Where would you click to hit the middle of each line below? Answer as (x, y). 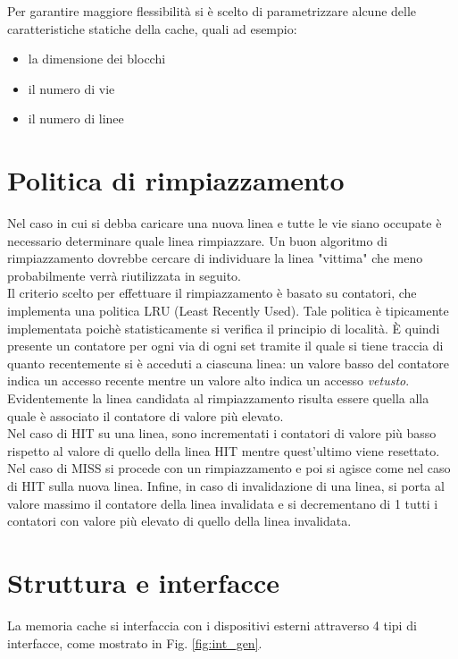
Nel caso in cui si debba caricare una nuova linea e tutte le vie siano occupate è (225, 223)
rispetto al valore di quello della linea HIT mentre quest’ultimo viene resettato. (224, 450)
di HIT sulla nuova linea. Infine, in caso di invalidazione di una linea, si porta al (226, 486)
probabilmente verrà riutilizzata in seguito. (124, 275)
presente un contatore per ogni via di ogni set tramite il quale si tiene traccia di (225, 346)
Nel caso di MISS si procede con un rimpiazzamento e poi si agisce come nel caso (229, 468)
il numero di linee (76, 118)
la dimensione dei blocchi (97, 59)
